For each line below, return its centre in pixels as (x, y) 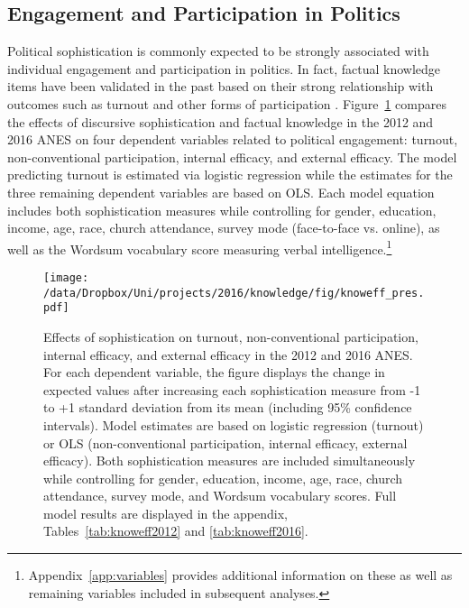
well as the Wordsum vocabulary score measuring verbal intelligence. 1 (200, 247)
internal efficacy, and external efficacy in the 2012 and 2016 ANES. (228, 354)
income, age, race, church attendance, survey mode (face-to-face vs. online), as (224, 228)
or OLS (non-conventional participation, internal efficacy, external (225, 442)
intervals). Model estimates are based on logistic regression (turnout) (234, 424)
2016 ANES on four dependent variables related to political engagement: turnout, (233, 139)
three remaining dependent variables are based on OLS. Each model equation (221, 192)
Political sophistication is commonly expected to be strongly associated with (218, 51)
